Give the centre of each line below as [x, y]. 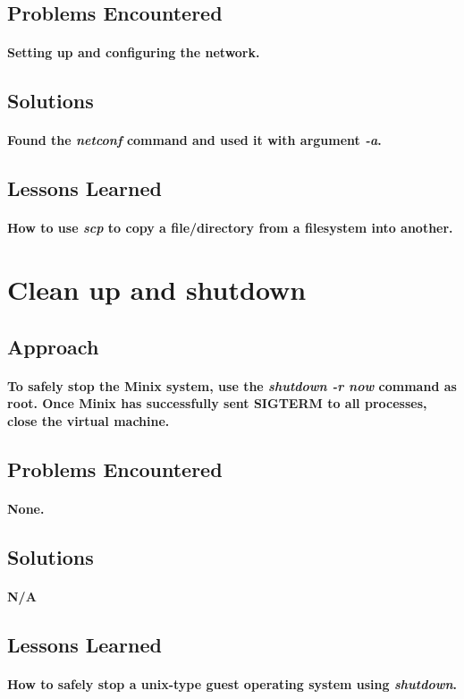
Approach [53, 346]
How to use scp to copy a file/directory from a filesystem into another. [230, 228]
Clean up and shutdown [157, 290]
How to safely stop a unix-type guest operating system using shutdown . [232, 683]
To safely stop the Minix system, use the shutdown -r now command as [232, 385]
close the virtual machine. [89, 420]
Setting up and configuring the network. [134, 52]
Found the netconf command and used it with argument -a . [194, 140]
